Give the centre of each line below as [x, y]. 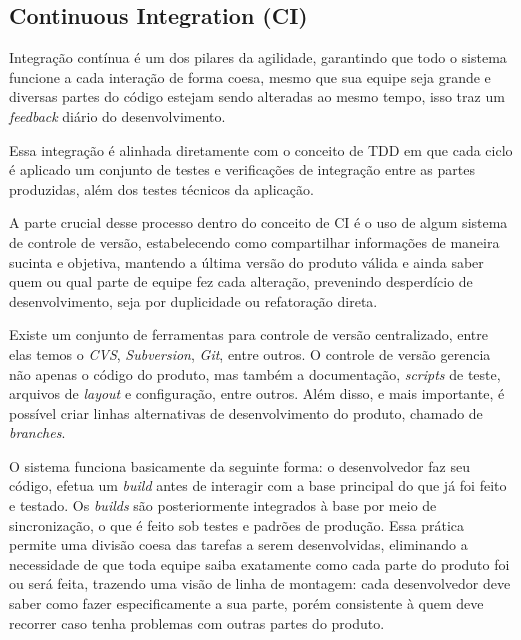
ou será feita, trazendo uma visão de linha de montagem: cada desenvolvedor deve [260, 583]
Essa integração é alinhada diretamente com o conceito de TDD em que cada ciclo [261, 149]
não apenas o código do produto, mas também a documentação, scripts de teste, [255, 373]
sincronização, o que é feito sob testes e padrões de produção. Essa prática [237, 524]
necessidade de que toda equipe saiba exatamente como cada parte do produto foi [259, 563]
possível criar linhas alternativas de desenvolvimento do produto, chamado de [246, 412]
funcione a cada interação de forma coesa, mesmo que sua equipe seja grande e [250, 76]
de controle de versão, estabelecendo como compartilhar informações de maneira [254, 241]
